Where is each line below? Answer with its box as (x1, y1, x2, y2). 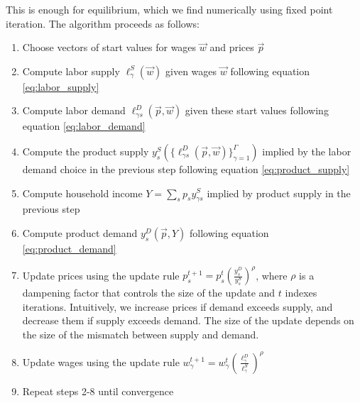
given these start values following (185, 103, 329, 118)
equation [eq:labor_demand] (22, 118, 146, 133)
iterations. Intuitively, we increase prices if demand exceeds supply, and (22, 299, 333, 314)
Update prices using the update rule (22, 267, 180, 282)
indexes (285, 285, 317, 300)
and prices (209, 40, 254, 55)
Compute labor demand (22, 103, 126, 118)
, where (256, 267, 288, 282)
